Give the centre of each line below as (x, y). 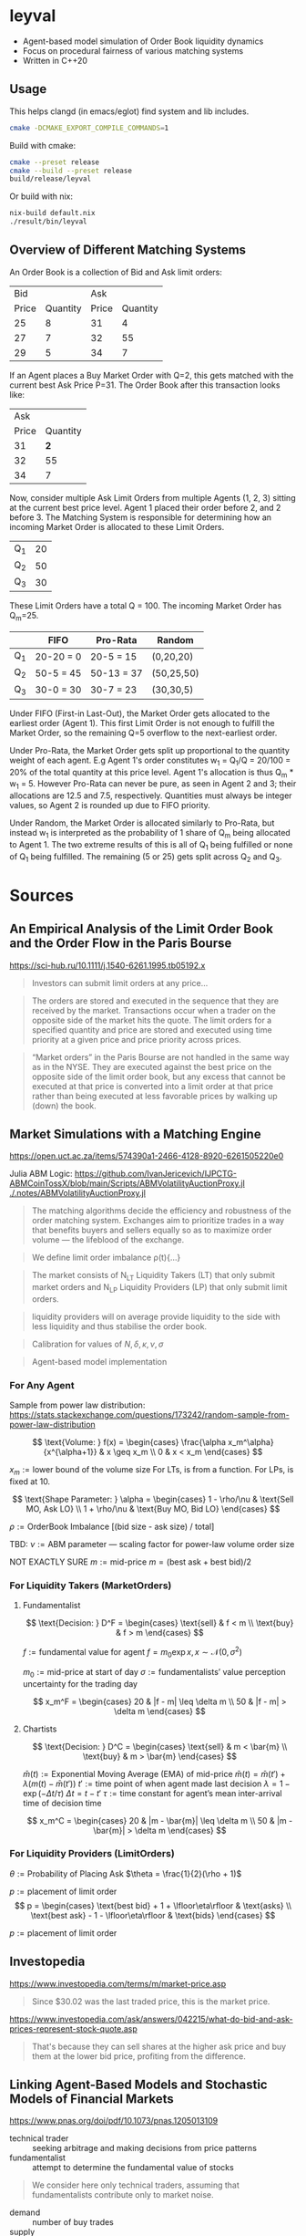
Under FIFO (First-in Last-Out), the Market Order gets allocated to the (140, 713)
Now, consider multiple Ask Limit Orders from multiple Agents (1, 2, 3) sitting (153, 497)
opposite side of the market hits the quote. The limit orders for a (152, 1020)
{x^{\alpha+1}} (70, 1452)
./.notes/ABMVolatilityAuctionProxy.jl (77, 1193)
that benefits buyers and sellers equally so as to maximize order (152, 1230)
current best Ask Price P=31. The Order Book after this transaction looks (145, 385)
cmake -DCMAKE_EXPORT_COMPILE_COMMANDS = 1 (89, 128)
